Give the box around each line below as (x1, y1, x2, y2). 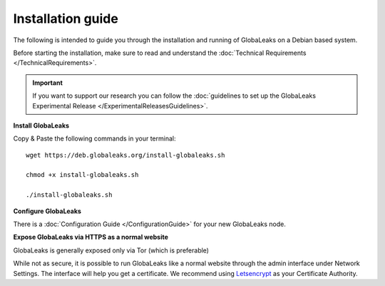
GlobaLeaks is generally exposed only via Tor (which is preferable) (13, 246, 210, 255)
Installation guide (13, 11, 119, 26)
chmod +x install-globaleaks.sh (26, 171, 139, 179)
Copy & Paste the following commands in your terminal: (13, 134, 176, 143)
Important (32, 78, 63, 87)
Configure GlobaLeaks (13, 207, 82, 215)
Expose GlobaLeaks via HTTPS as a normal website (13, 233, 169, 242)
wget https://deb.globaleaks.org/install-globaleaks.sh (26, 150, 225, 159)
